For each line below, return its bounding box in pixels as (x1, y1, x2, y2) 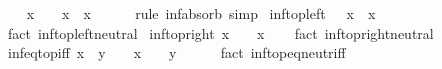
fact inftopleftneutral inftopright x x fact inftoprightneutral (7, 22, 434, 43)
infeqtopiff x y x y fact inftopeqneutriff (7, 42, 346, 63)
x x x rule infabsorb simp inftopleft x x (26, 3, 376, 23)
